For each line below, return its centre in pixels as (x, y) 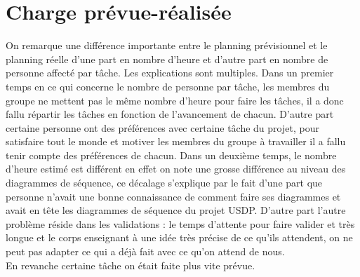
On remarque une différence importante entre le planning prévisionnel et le (167, 45)
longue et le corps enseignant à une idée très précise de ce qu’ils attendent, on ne (179, 237)
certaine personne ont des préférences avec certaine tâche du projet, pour (162, 127)
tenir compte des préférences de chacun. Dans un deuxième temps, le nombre (171, 155)
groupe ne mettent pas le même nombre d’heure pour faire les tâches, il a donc (175, 100)
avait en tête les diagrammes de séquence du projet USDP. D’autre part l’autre (176, 210)
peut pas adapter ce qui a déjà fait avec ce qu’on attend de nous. (145, 251)
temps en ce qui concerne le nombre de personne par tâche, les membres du (168, 86)
